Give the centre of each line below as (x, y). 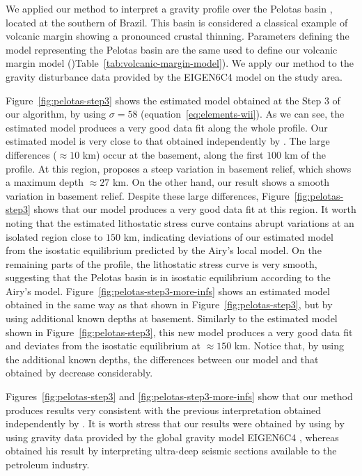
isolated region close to (54, 236)
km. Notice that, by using (289, 346)
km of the (305, 154)
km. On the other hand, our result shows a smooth (221, 182)
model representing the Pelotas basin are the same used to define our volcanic (172, 49)
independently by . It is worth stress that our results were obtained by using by (175, 423)
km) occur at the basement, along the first (173, 154)
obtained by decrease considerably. (79, 373)
